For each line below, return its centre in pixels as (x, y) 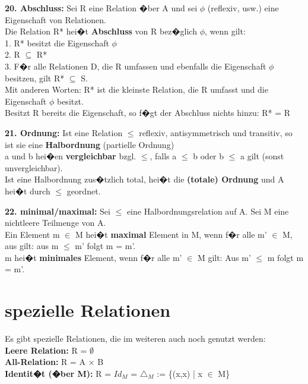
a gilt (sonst (262, 156)
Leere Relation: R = (46, 350)
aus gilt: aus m (32, 246)
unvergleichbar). (34, 167)
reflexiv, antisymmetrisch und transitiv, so (216, 132)
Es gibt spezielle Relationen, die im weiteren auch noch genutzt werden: (135, 339)
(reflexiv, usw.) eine (243, 8)
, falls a (163, 156)
